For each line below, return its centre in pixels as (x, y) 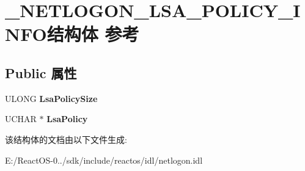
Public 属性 (41, 72)
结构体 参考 (93, 34)
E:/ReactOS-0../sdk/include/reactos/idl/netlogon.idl (104, 160)
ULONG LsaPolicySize (51, 98)
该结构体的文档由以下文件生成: (66, 139)
